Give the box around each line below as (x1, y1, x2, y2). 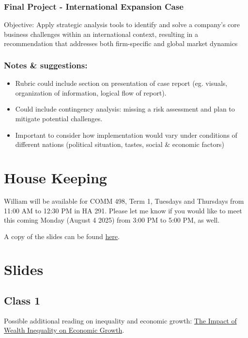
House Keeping (4, 167, 107, 187)
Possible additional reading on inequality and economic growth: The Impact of (4, 315, 237, 325)
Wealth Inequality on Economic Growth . (4, 325, 124, 335)
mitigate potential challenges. (15, 113, 103, 123)
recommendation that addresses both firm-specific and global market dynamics (4, 38, 238, 48)
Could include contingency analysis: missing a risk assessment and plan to (15, 104, 235, 114)
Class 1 (4, 293, 41, 308)
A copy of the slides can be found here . (4, 231, 120, 241)
